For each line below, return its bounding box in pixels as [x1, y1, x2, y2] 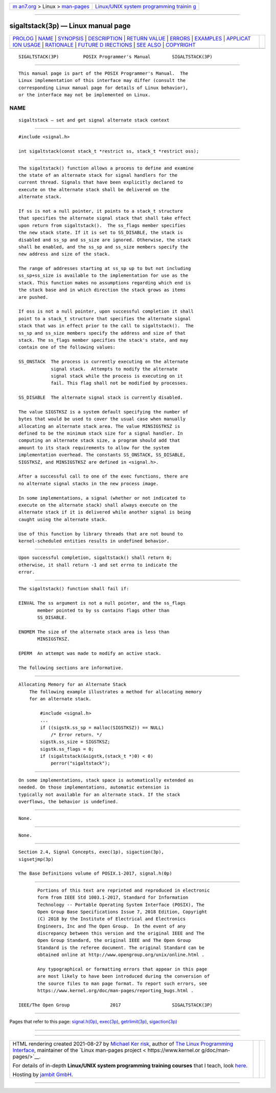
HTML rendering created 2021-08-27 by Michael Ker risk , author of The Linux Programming [12, 1040, 234, 1047]
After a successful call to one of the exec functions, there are [18, 473, 189, 479]
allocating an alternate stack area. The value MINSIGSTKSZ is [18, 423, 180, 429]
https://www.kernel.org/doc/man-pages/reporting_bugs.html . [37, 988, 194, 994]
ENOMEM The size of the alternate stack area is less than [18, 629, 170, 635]
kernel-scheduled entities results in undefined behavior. [18, 538, 170, 544]
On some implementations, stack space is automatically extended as [18, 777, 194, 783]
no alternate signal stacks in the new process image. [18, 481, 159, 486]
